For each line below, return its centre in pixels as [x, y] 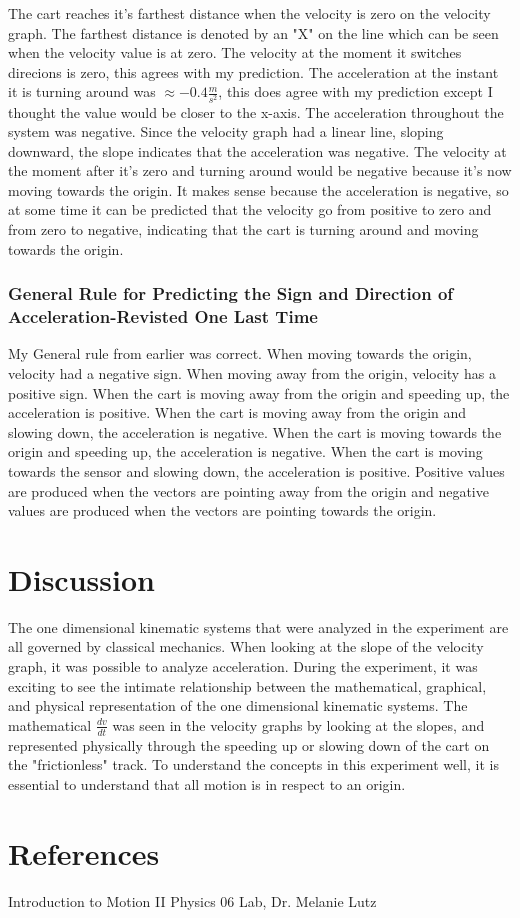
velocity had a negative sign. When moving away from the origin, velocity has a [252, 373]
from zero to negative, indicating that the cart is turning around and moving [243, 229]
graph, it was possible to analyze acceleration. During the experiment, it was [243, 666]
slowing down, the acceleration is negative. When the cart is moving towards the [255, 431]
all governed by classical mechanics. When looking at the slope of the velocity [246, 646]
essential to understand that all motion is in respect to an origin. [207, 783]
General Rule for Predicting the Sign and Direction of [231, 293]
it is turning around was [82, 91]
